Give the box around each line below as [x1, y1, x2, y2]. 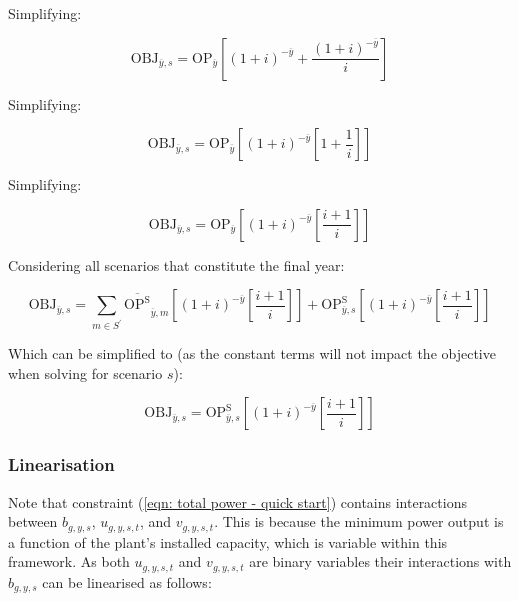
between [8, 511, 58, 532]
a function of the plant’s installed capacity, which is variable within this [8, 531, 448, 552]
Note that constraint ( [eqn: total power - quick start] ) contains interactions [8, 491, 467, 512]
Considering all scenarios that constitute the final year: [8, 254, 345, 275]
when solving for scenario [8, 362, 163, 383]
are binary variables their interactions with [249, 551, 512, 572]
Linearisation [8, 452, 115, 477]
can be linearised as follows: [42, 571, 212, 592]
